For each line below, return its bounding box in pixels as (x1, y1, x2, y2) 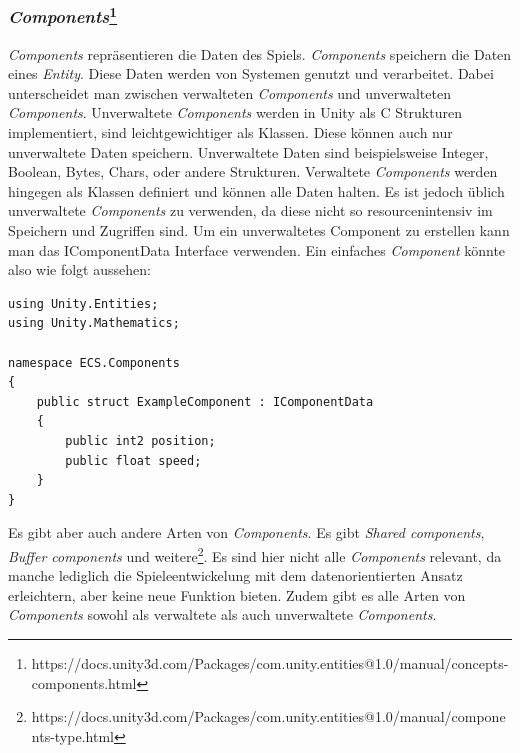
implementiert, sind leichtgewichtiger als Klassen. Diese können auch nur (8, 122, 453, 143)
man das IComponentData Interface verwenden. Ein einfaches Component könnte (8, 239, 506, 260)
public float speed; (65, 453, 202, 468)
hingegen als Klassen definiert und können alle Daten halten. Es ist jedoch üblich (8, 180, 505, 201)
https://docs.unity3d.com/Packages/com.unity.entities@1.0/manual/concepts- (31, 652, 509, 673)
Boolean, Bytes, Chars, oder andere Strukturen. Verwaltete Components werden (8, 161, 498, 182)
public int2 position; (65, 433, 216, 448)
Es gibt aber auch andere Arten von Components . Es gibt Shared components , (8, 522, 485, 543)
